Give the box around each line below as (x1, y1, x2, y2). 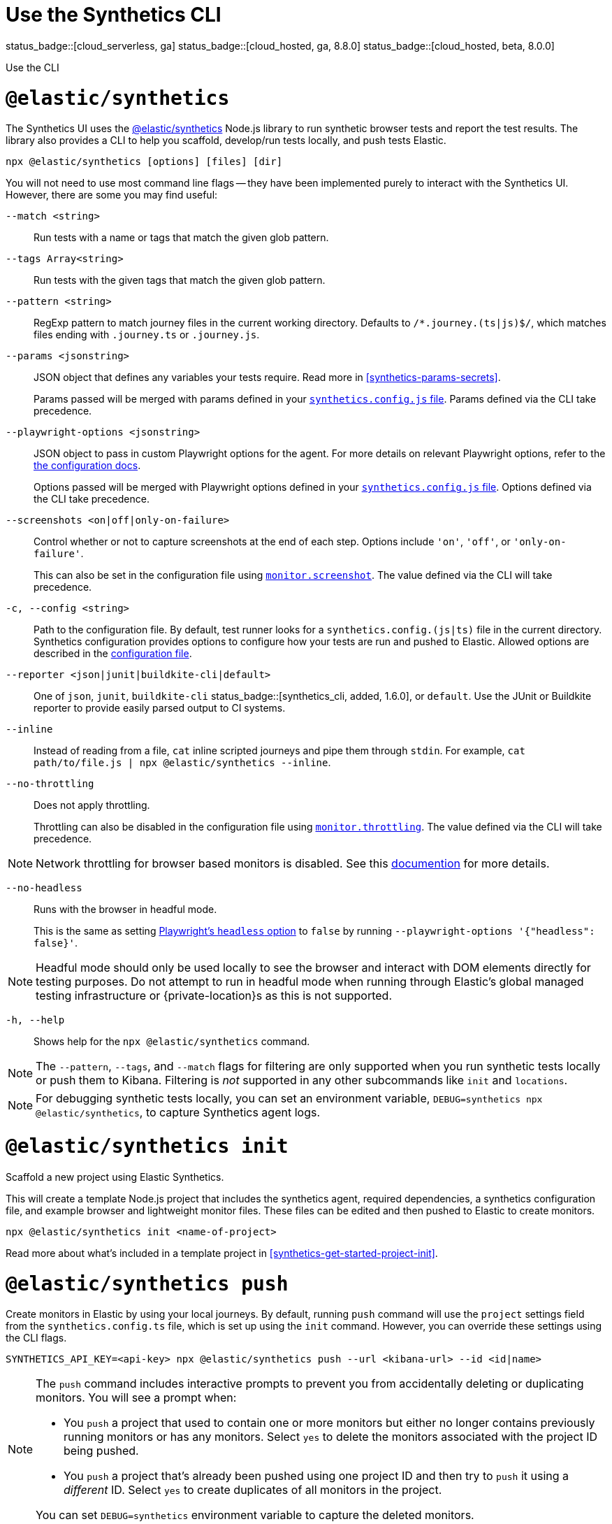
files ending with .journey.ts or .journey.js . (34, 329, 260, 341)
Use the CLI (6, 61, 59, 73)
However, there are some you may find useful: (6, 189, 218, 201)
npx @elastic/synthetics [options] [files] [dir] (6, 156, 283, 168)
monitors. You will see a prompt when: (36, 1390, 237, 1405)
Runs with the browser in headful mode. (34, 903, 217, 916)
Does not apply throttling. (34, 799, 150, 812)
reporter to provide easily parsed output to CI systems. (34, 702, 286, 714)
